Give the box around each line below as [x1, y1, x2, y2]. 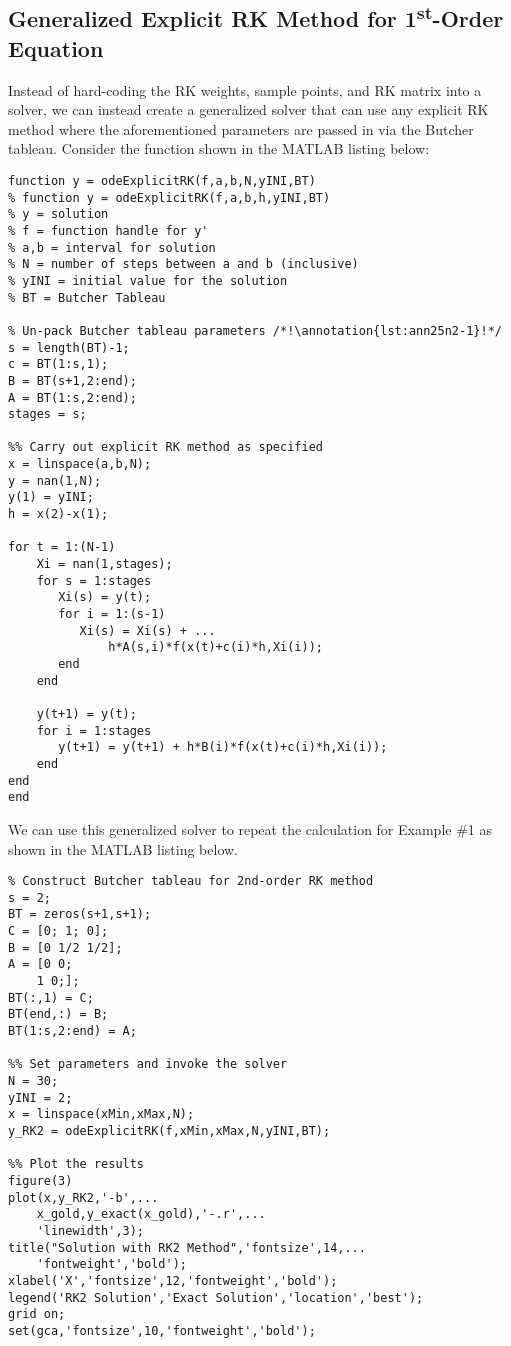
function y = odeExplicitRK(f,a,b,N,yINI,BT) [8, 173, 316, 188]
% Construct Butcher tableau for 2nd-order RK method [8, 874, 374, 889]
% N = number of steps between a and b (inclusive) [8, 257, 359, 272]
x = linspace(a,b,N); [8, 457, 152, 472]
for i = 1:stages [36, 723, 152, 738]
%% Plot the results [8, 1157, 145, 1172]
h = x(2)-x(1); [8, 507, 109, 522]
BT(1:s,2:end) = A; [8, 1024, 137, 1038]
